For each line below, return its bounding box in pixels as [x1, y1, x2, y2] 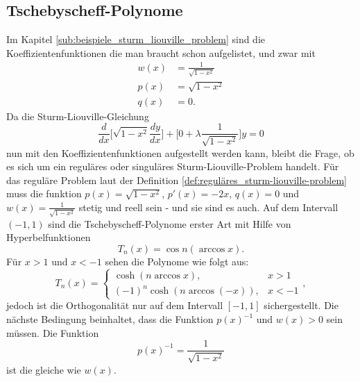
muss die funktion [6, 186, 82, 201]
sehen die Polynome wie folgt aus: [105, 254, 249, 268]
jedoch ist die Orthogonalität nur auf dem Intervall [6, 298, 223, 313]
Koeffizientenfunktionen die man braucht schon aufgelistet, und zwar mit [6, 45, 316, 60]
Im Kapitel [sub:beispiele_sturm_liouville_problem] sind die [6, 32, 266, 47]
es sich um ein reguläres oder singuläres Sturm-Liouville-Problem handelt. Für [6, 159, 339, 174]
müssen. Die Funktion [6, 325, 99, 340]
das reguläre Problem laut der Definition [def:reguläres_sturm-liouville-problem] [6, 172, 348, 187]
